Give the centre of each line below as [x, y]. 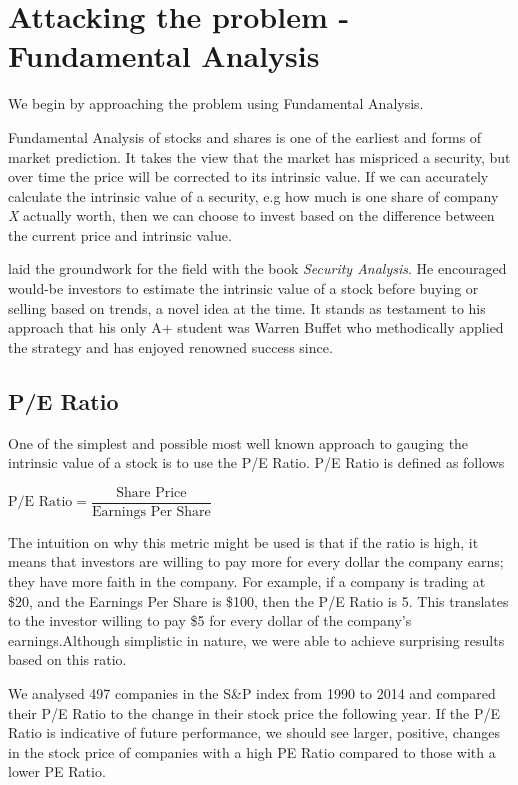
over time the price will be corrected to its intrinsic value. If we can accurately [248, 176]
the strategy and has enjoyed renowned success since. [170, 346]
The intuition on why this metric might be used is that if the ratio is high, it [243, 541]
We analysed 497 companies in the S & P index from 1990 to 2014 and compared [252, 693]
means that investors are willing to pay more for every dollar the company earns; [256, 561]
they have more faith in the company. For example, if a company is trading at [247, 581]
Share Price [151, 492]
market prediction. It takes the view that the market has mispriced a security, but [259, 156]
